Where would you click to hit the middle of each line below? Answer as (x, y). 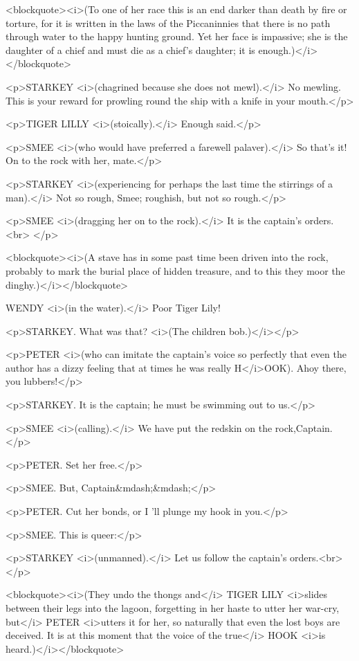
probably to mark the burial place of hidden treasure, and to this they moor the (175, 270)
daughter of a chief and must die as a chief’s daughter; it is (130, 49)
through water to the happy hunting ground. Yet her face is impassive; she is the (177, 36)
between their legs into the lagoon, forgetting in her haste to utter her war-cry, (173, 608)
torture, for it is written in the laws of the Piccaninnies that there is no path (168, 22)
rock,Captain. (304, 427)
